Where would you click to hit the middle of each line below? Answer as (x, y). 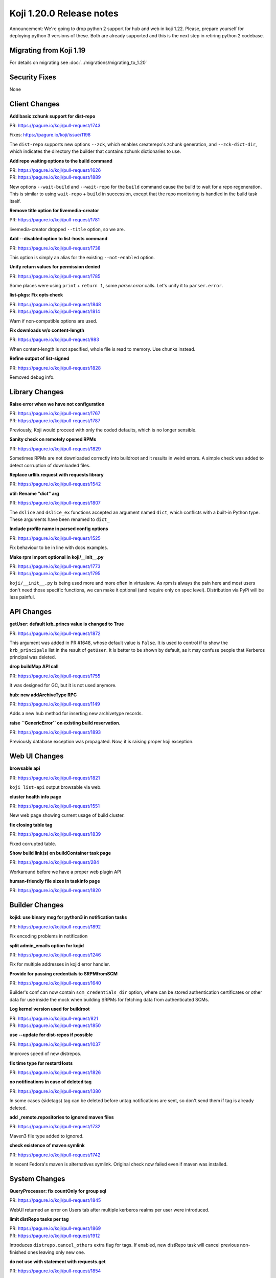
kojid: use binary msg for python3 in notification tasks (68, 917)
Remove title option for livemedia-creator (54, 210)
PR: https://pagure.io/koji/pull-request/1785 (55, 276)
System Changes (37, 1179)
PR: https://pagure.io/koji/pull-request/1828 (55, 368)
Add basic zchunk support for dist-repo (52, 116)
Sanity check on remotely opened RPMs (53, 439)
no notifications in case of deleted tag (51, 1082)
